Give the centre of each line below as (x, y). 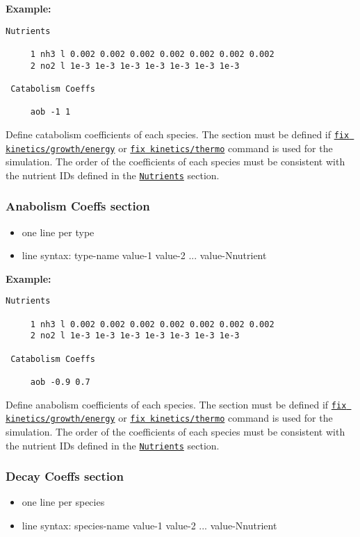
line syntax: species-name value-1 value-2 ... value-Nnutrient (149, 526)
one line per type (58, 232)
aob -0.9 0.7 (60, 382)
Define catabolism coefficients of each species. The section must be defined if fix (178, 134)
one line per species (63, 502)
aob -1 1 (50, 112)
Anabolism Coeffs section (78, 206)
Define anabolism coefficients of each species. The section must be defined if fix (176, 404)
